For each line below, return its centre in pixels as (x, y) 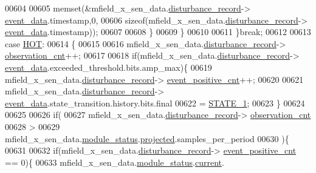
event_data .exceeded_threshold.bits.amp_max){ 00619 (108, 67)
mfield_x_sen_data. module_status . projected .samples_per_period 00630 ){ (147, 138)
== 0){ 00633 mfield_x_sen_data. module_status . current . (115, 162)
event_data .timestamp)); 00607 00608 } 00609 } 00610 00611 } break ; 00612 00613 (158, 32)
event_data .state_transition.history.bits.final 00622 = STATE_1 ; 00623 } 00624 (155, 103)
